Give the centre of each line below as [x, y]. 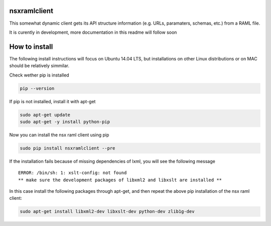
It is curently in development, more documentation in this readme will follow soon [93, 32]
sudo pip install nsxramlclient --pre [67, 148]
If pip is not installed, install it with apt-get [52, 101]
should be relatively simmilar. [39, 66]
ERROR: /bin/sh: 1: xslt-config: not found [73, 173]
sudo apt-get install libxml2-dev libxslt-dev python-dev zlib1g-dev [107, 212]
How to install [31, 47]
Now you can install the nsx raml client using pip [59, 135]
